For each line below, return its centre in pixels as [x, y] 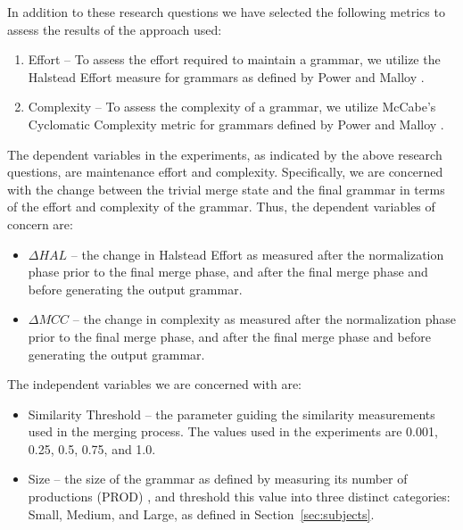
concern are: [40, 224]
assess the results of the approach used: [115, 29]
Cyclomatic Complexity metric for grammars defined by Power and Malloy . [236, 124]
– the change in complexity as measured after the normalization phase [265, 319]
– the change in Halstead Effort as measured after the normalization [257, 254]
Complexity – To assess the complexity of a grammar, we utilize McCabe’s [232, 107]
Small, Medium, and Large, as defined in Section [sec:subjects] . [201, 513]
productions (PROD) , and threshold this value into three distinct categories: [239, 497]
